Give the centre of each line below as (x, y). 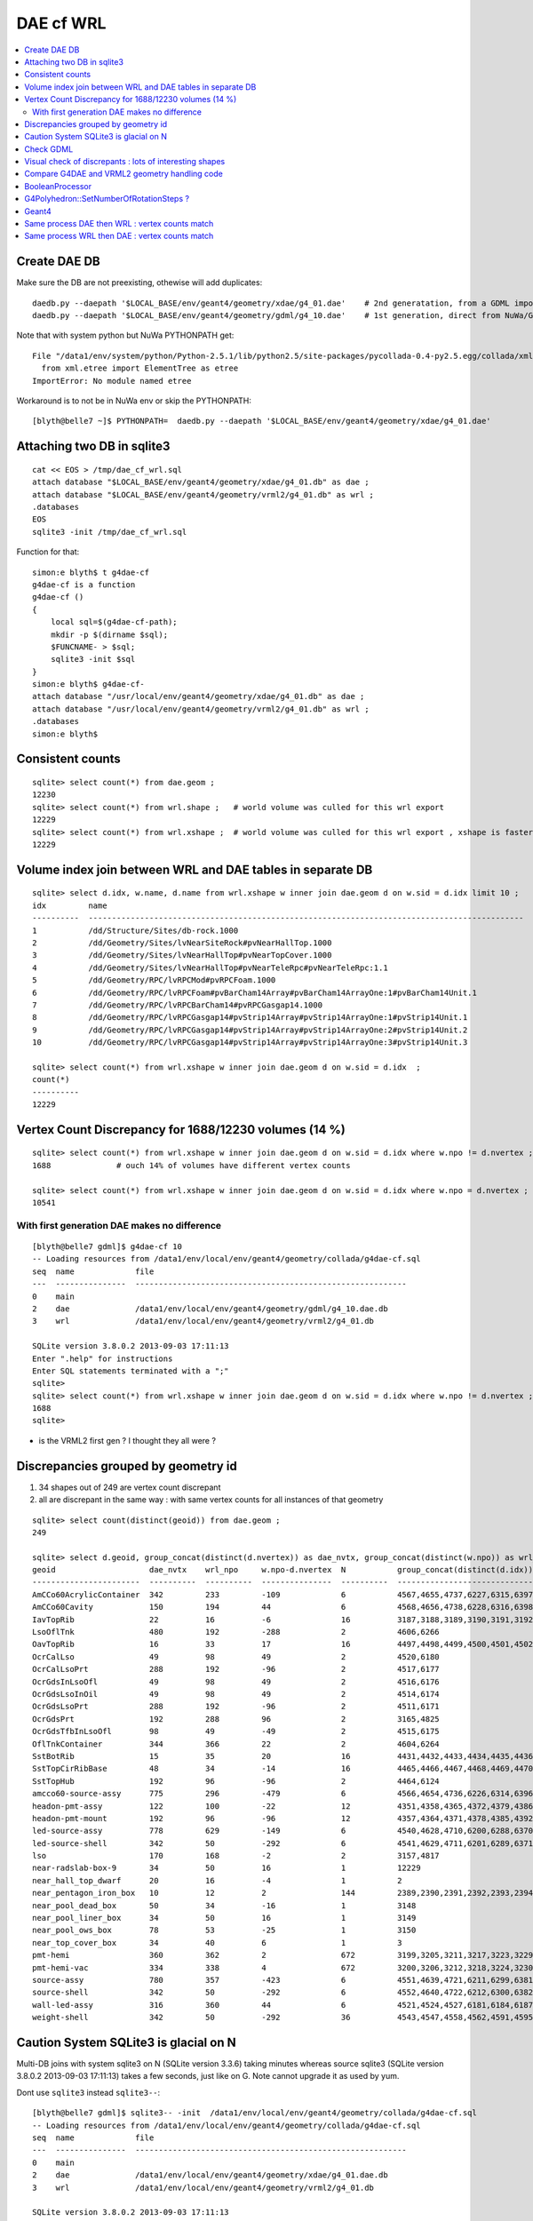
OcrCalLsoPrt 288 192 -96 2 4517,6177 (236, 1669)
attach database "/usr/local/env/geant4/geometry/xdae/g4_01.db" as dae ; (199, 697)
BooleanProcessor (58, 186)
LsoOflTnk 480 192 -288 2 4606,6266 (236, 1632)
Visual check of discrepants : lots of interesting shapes (125, 162)
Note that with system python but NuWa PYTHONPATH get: (125, 335)
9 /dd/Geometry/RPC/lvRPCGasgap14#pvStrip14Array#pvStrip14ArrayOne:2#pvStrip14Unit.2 (250, 1030)
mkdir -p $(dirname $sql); (109, 634)
